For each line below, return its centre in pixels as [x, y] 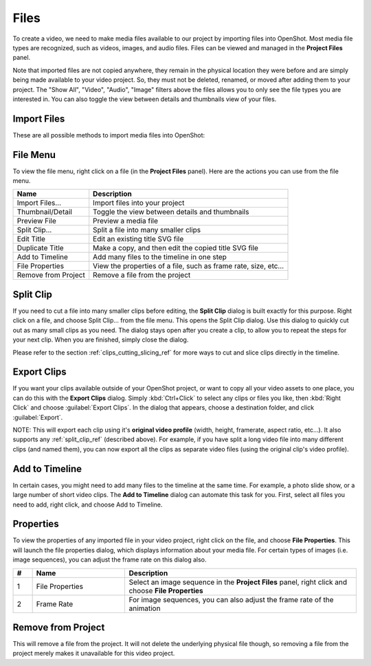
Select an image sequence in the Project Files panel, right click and [238, 582]
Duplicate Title [41, 248]
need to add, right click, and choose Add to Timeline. [88, 504]
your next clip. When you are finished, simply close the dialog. [101, 340]
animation [145, 608]
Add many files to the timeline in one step [160, 257]
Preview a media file [125, 221]
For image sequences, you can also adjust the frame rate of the [231, 599]
